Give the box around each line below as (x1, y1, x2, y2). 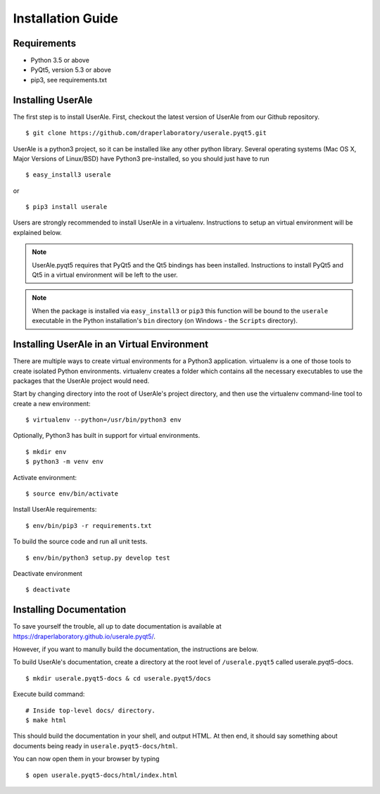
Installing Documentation (13, 604, 127, 616)
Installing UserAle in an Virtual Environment (13, 339, 209, 351)
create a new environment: (13, 399, 91, 408)
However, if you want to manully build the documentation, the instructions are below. (13, 645, 258, 654)
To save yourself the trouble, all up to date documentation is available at (13, 622, 222, 631)
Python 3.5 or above (30, 56, 89, 65)
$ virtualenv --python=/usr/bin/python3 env (25, 416, 182, 424)
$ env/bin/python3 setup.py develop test (25, 553, 170, 562)
